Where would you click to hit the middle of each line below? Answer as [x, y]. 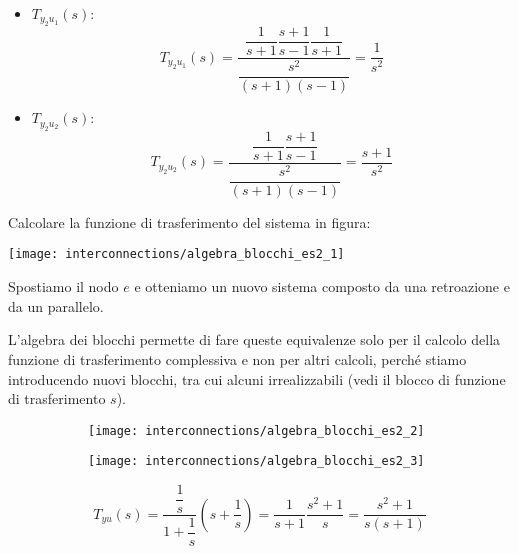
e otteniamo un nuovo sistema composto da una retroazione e [322, 286]
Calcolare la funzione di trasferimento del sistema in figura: [189, 221]
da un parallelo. [56, 305]
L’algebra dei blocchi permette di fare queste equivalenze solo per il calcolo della [254, 339]
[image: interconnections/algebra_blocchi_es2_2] [256, 430]
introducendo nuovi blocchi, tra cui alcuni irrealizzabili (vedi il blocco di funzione [257, 378]
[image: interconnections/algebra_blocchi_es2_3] [256, 461]
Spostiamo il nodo [63, 286]
